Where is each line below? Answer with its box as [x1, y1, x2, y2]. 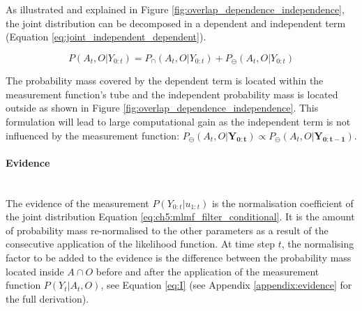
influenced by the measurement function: [6, 128, 180, 142]
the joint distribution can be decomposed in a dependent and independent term [6, 15, 346, 30]
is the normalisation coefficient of [211, 195, 354, 210]
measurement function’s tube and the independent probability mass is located [6, 86, 338, 101]
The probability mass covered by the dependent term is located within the [6, 73, 324, 88]
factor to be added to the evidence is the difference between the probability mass [6, 250, 352, 264]
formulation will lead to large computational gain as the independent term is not [6, 114, 351, 129]
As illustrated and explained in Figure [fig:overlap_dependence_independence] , [6, 2, 345, 16]
